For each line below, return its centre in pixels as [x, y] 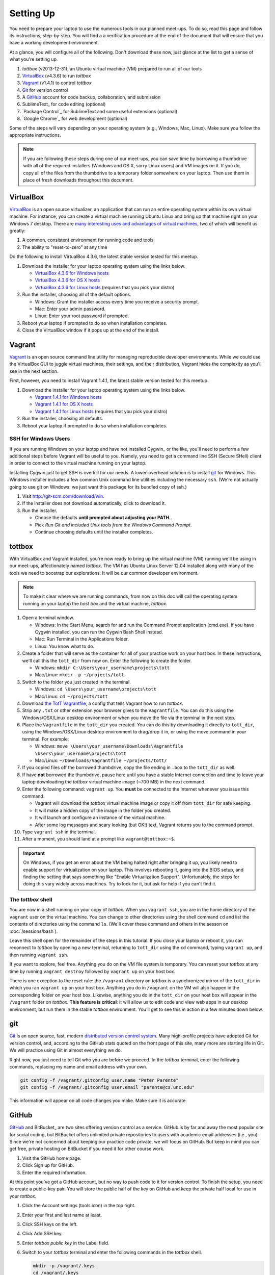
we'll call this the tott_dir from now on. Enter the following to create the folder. [107, 660]
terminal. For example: [46, 739]
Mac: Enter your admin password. [70, 309]
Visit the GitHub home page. [52, 1158]
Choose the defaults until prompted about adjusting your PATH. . [104, 518]
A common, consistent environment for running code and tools [88, 240]
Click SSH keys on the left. [50, 1224]
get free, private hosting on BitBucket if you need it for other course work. [87, 1149]
